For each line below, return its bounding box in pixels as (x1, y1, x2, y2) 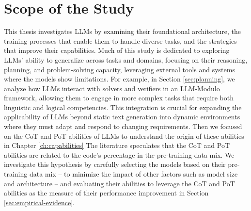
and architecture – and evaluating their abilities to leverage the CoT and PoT (4, 178, 235, 188)
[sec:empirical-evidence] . (4, 197, 75, 207)
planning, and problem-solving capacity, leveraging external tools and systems (4, 64, 235, 74)
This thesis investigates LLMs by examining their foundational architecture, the (4, 26, 241, 36)
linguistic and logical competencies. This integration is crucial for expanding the (4, 102, 242, 112)
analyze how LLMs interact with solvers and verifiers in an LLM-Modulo (4, 83, 220, 93)
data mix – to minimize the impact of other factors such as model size (29, 169, 238, 179)
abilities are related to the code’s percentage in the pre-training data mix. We (4, 149, 235, 160)
